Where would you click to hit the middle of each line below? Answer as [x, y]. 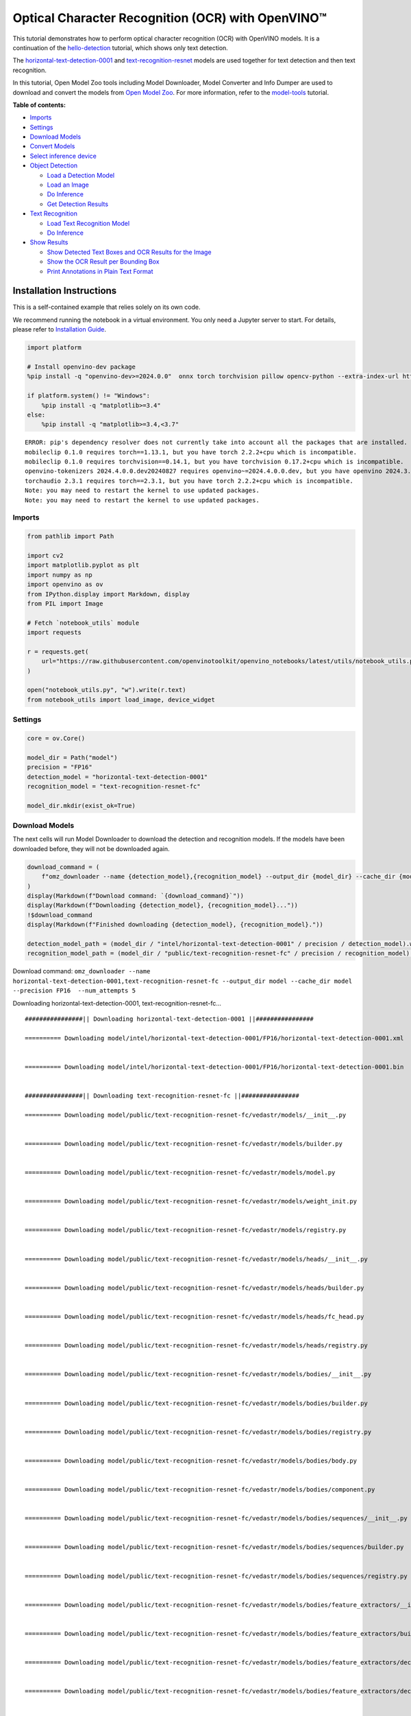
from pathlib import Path [71, 536]
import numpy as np [60, 575]
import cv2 [45, 555]
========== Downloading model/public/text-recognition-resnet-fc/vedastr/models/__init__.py [186, 1115]
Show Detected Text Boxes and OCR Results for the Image [129, 252]
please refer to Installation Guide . [59, 329]
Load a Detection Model [81, 175]
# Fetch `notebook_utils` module [83, 623]
